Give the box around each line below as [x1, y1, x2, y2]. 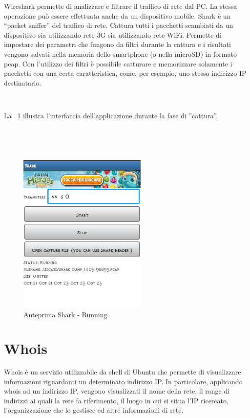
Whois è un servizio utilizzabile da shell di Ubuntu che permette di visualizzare [4, 367, 241, 377]
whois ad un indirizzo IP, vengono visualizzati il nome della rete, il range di [4, 386, 230, 396]
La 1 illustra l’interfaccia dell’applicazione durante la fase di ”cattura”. [4, 110, 218, 120]
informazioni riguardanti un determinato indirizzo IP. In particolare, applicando [4, 376, 243, 386]
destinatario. [4, 77, 42, 88]
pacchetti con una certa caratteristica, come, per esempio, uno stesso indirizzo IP [4, 68, 247, 78]
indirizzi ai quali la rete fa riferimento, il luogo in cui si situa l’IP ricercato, [4, 395, 229, 405]
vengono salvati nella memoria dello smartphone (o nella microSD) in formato [4, 48, 237, 59]
